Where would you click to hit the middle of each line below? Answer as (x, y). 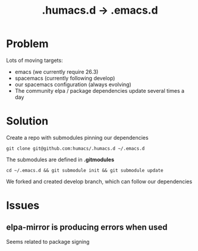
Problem (27, 44)
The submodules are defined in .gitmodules (60, 159)
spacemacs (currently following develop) (65, 78)
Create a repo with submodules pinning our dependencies (77, 137)
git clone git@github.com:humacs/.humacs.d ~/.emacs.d (76, 148)
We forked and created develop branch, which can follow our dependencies (99, 181)
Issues (23, 205)
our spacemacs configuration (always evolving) (73, 84)
